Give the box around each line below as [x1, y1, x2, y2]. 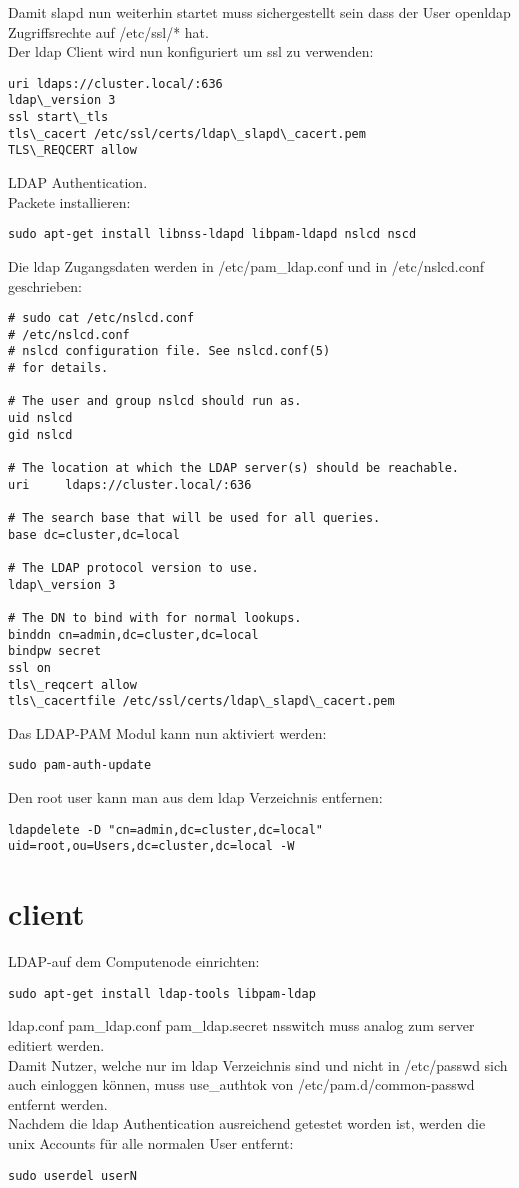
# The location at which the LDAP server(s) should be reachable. [8, 461, 460, 475]
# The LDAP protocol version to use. [8, 560, 259, 575]
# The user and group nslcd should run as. [8, 394, 302, 409]
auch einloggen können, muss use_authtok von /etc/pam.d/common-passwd [8, 1074, 475, 1095]
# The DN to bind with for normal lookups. [8, 610, 302, 625]
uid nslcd [8, 411, 73, 426]
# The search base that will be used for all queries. [8, 510, 381, 525]
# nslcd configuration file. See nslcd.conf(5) [8, 344, 331, 359]
